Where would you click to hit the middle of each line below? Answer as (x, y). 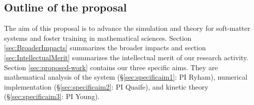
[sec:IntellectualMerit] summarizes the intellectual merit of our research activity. (126, 57)
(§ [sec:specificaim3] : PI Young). (52, 96)
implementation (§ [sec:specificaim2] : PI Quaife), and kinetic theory (106, 86)
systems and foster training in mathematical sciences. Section (98, 38)
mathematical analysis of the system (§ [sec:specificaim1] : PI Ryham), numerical (126, 77)
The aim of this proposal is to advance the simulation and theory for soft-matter (127, 28)
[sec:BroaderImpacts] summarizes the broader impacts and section (105, 48)
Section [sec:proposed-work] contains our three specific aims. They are (111, 67)
